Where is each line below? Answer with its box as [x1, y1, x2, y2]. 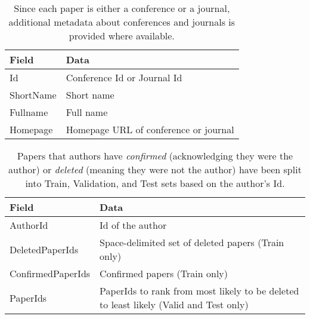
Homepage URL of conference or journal [66, 122, 234, 136]
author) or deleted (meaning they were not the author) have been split [8, 162, 302, 176]
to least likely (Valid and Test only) [100, 297, 249, 311]
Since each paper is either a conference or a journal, [14, 1, 230, 15]
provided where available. [69, 29, 175, 42]
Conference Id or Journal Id [66, 70, 182, 84]
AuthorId [10, 218, 48, 232]
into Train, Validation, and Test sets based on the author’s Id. [25, 176, 285, 190]
